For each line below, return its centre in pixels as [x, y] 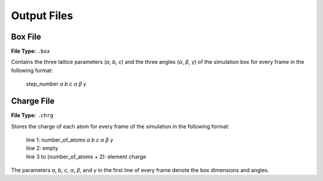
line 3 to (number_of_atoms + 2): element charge [86, 157]
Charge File [33, 101]
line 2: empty [42, 148]
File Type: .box [31, 51]
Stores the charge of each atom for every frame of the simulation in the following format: [120, 126]
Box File [26, 37]
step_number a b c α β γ [56, 84]
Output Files [42, 16]
